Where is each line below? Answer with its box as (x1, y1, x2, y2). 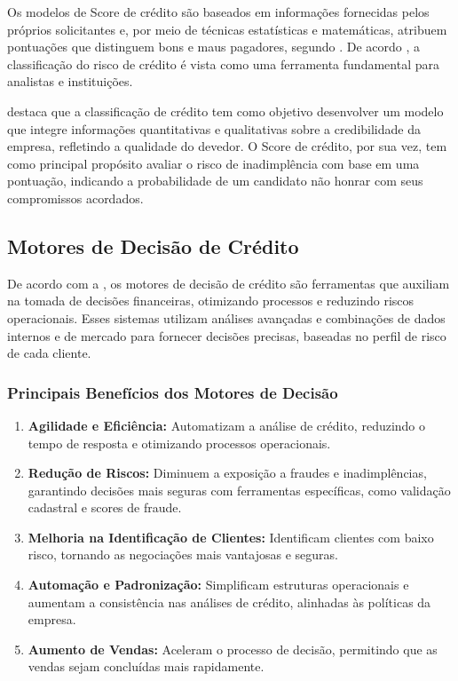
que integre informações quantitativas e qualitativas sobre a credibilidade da (7, 119, 421, 138)
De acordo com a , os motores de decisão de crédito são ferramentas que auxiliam (7, 273, 450, 292)
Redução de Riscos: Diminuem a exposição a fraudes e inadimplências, (28, 463, 427, 482)
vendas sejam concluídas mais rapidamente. (28, 657, 265, 676)
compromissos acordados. (7, 188, 144, 207)
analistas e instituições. (7, 72, 133, 91)
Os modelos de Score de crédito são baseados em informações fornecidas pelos (7, 3, 430, 20)
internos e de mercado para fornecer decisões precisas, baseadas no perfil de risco (7, 326, 446, 344)
